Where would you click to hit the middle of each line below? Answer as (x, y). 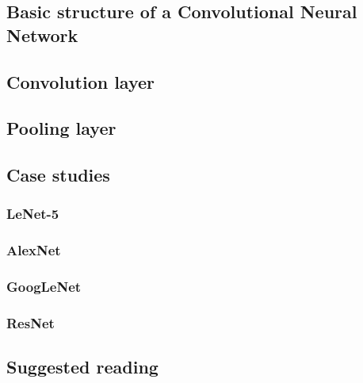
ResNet (31, 322)
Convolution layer (81, 81)
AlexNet (34, 250)
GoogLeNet (44, 287)
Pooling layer (61, 128)
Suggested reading (82, 367)
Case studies (58, 175)
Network (42, 34)
